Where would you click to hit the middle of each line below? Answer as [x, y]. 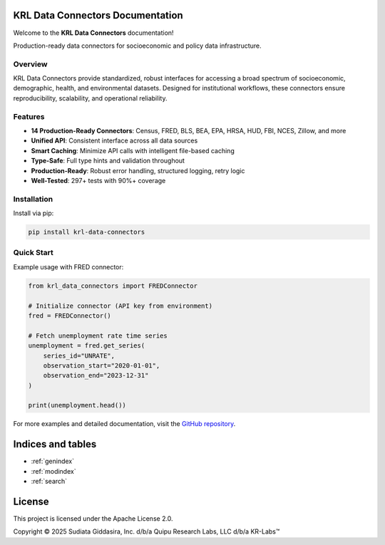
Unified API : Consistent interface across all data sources [114, 141]
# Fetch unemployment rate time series [98, 336]
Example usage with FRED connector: [68, 266]
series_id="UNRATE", [79, 355]
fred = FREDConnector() [70, 316]
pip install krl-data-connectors [87, 232]
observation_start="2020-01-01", [102, 365]
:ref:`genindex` [53, 461]
